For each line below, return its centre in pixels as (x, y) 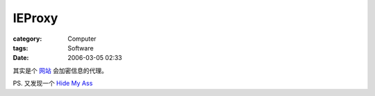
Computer (82, 39)
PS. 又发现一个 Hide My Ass (53, 84)
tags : (20, 48)
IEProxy (35, 18)
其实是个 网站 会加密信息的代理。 (60, 70)
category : (27, 39)
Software (81, 48)
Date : (21, 58)
